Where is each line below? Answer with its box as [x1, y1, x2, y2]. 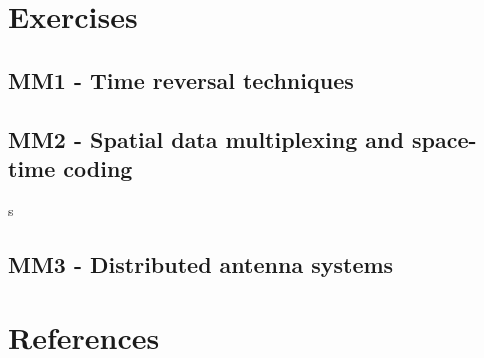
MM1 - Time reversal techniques [8, 64, 354, 95]
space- [411, 123, 477, 154]
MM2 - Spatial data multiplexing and [8, 123, 404, 154]
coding [63, 152, 133, 183]
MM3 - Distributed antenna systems [8, 248, 394, 279]
